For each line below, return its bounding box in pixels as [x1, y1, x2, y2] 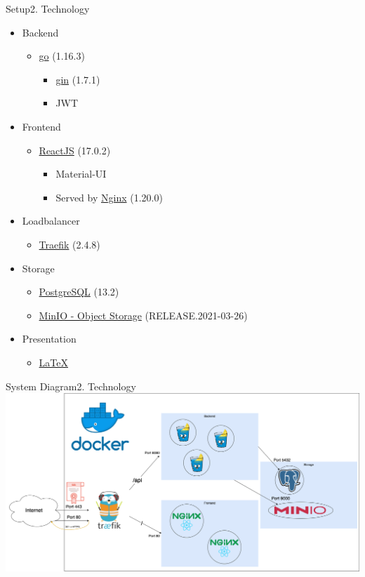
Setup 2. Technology [6, 1, 90, 15]
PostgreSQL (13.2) [39, 284, 119, 299]
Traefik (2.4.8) [39, 237, 100, 251]
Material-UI [55, 166, 107, 181]
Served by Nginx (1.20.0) [55, 190, 163, 204]
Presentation [22, 331, 77, 346]
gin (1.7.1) [55, 72, 100, 86]
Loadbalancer [22, 213, 80, 228]
